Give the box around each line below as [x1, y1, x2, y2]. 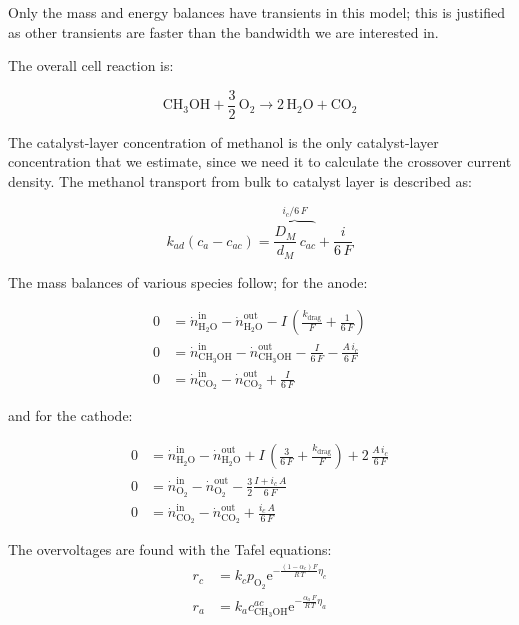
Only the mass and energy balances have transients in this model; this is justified [8, 2, 505, 22]
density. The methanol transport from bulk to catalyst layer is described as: [8, 171, 472, 192]
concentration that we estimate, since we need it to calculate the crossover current [8, 151, 512, 172]
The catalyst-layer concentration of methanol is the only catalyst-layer [8, 131, 439, 152]
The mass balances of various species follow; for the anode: [8, 271, 368, 292]
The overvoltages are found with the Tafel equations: [8, 539, 332, 560]
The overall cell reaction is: [8, 55, 174, 76]
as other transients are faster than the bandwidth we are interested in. [8, 21, 439, 42]
